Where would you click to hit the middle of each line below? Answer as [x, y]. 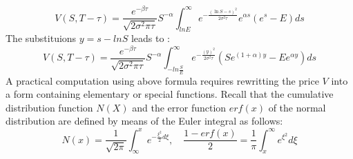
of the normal [297, 107]
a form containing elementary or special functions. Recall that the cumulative [170, 94]
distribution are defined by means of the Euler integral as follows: [144, 121]
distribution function [49, 107]
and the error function [179, 107]
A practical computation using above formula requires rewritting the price [162, 80]
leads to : [150, 38]
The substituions [41, 38]
